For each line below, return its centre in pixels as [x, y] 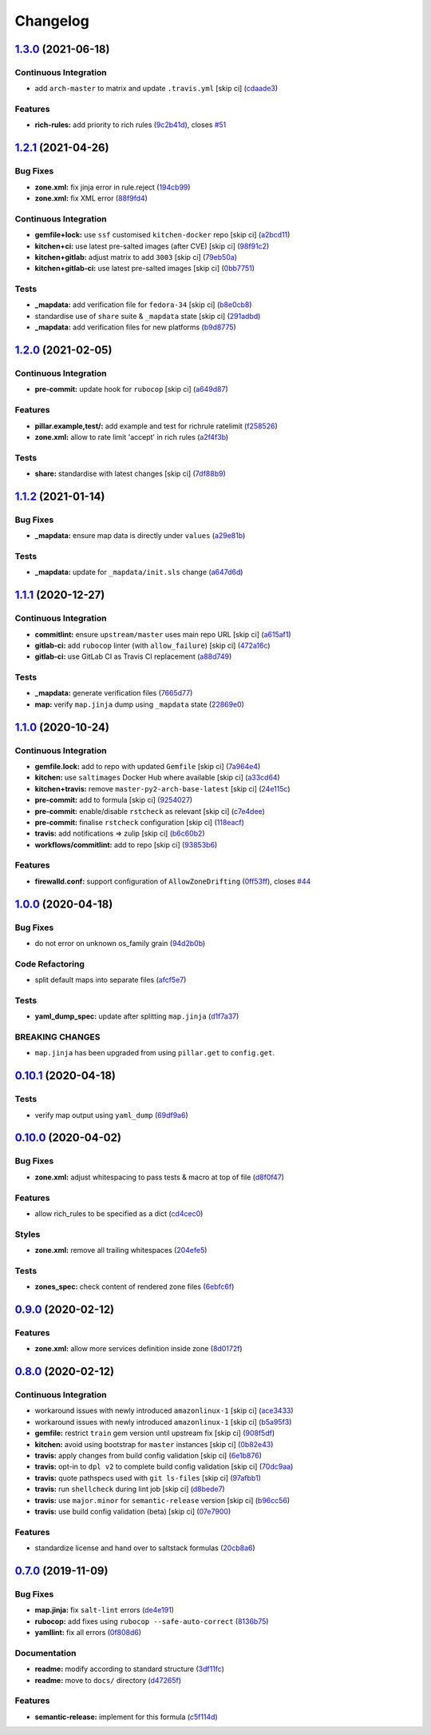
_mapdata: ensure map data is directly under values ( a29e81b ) [140, 536]
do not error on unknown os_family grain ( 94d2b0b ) [120, 943]
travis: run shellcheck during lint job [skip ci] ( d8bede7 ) [130, 1489]
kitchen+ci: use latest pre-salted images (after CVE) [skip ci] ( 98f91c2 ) [152, 246]
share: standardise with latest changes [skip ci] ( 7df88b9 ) [130, 474]
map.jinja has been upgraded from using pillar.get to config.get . [155, 1053]
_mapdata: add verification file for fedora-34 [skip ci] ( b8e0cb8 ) [143, 305]
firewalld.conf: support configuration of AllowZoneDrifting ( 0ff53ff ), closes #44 [173, 881]
